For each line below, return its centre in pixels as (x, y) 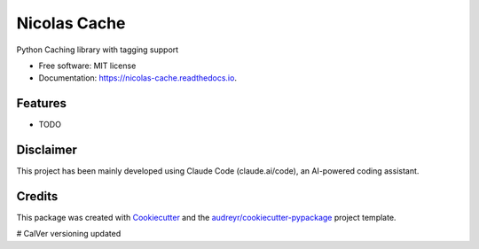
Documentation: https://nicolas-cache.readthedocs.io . (137, 78)
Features (41, 103)
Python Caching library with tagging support (98, 50)
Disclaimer (47, 150)
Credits (37, 196)
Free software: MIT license (87, 66)
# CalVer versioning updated (69, 234)
